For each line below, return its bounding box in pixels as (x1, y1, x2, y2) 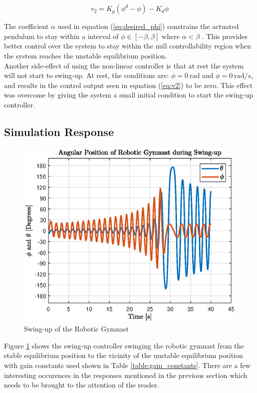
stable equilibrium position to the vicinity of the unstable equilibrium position (4, 350, 243, 360)
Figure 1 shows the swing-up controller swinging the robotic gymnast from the (4, 340, 244, 350)
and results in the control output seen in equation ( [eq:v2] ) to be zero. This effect (4, 79, 253, 90)
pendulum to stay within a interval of (4, 30, 119, 41)
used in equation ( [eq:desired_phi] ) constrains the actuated (57, 21, 239, 31)
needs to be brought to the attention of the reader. (4, 379, 159, 390)
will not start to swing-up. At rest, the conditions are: (4, 70, 169, 80)
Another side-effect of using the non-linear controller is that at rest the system (4, 60, 244, 70)
